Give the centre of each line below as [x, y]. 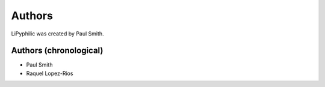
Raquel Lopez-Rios [50, 73]
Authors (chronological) [57, 51]
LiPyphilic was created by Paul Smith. [58, 34]
